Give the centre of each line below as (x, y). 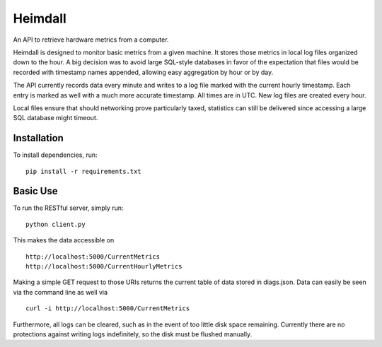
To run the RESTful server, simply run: (68, 208)
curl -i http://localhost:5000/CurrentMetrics (108, 308)
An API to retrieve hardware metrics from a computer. (91, 40)
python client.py (56, 224)
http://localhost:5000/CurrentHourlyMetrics (104, 266)
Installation (38, 138)
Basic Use (35, 191)
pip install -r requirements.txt (83, 171)
